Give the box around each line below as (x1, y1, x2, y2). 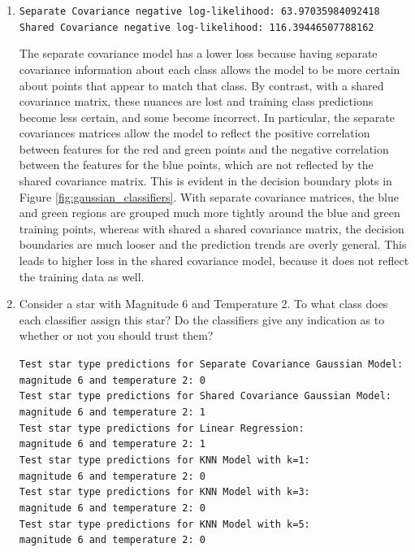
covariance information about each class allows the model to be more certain (19, 60, 400, 77)
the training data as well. (19, 267, 145, 285)
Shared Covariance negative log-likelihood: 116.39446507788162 (19, 21, 374, 33)
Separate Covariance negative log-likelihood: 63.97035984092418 (19, 6, 380, 17)
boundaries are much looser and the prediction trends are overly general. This (19, 236, 407, 253)
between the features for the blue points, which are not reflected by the (19, 156, 374, 173)
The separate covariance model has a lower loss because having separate (19, 45, 378, 62)
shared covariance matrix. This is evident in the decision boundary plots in (19, 172, 392, 189)
